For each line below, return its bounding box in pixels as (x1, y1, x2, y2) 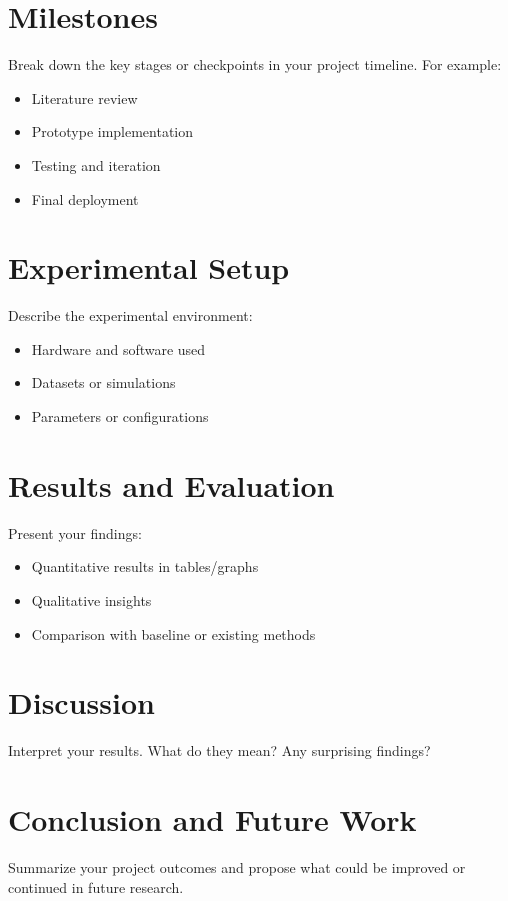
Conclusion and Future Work (8, 799, 417, 839)
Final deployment (31, 188, 139, 209)
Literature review (31, 87, 138, 108)
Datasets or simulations (31, 372, 176, 393)
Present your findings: (8, 522, 142, 543)
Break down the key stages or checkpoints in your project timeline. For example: (8, 54, 502, 75)
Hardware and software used (31, 338, 206, 359)
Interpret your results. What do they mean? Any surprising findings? (8, 740, 431, 761)
